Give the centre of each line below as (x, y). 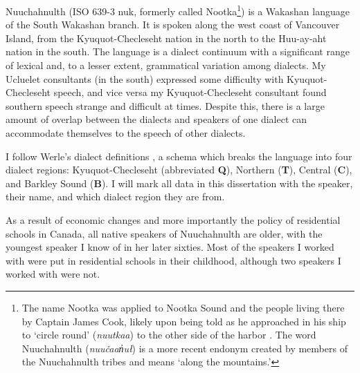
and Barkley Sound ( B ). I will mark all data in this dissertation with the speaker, (179, 183)
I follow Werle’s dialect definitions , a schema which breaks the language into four (179, 156)
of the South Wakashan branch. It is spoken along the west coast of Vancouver (173, 25)
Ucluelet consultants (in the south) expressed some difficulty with (145, 78)
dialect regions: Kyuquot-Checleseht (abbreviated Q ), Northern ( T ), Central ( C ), (179, 170)
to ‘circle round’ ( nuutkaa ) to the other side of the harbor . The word (169, 335)
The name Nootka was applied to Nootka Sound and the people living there (183, 307)
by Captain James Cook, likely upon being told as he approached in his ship (184, 321)
